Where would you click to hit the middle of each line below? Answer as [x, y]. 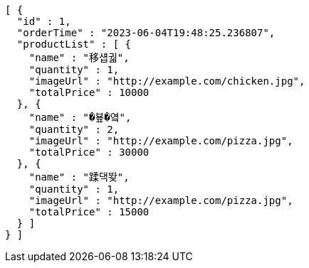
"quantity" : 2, [74, 129]
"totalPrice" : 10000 [89, 92]
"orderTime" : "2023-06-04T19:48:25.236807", [146, 33]
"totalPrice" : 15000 [89, 212]
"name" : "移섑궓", [79, 58]
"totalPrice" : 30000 [89, 152]
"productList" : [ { [74, 44]
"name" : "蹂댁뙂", [79, 177]
